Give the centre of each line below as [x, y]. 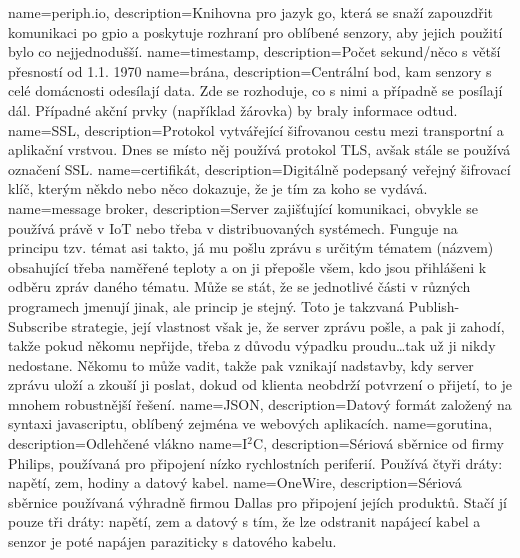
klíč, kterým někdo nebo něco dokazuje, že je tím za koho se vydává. [218, 188]
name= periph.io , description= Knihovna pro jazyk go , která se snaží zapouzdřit [251, 12]
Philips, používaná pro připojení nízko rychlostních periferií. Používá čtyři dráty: [255, 462]
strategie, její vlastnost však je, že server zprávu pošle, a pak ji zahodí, [288, 325]
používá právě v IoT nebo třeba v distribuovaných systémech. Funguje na [233, 227]
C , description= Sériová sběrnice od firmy [378, 443]
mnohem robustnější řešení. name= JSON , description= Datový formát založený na [260, 403]
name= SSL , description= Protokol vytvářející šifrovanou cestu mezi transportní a [256, 129]
